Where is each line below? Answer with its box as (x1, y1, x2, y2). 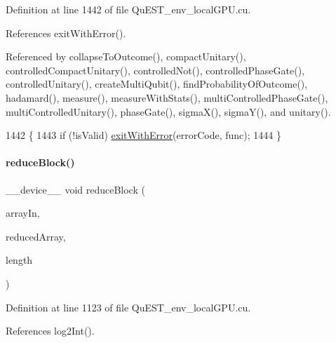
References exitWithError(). (6, 25, 126, 40)
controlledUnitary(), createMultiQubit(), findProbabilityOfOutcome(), (6, 76, 308, 91)
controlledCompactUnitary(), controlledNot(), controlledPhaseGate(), (6, 62, 305, 77)
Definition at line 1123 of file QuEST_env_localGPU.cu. (6, 300, 251, 314)
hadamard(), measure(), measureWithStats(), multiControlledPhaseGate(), (6, 90, 328, 105)
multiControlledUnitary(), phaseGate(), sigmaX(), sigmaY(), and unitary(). (6, 104, 331, 119)
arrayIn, (6, 206, 40, 220)
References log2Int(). (6, 323, 95, 338)
